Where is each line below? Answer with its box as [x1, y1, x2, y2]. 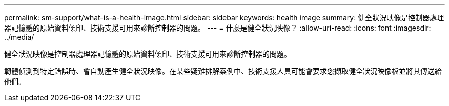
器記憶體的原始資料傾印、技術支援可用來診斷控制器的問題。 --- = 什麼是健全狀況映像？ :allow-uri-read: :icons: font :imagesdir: [4, 23, 431, 32]
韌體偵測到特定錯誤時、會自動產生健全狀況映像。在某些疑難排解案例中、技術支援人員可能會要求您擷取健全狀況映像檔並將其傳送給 [4, 67, 442, 75]
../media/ [4, 33, 34, 41]
